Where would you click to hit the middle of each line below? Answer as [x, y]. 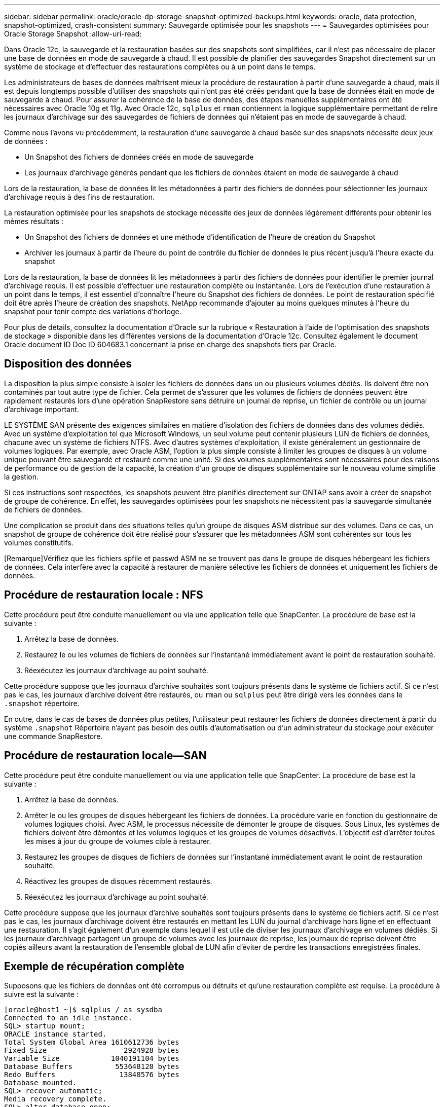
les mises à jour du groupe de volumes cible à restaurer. [118, 841]
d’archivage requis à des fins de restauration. [79, 197]
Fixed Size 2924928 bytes [92, 1050]
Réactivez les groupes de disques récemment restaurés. [118, 881]
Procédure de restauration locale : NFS [104, 595]
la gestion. [21, 476]
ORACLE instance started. [55, 1034]
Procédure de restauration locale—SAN [105, 756]
